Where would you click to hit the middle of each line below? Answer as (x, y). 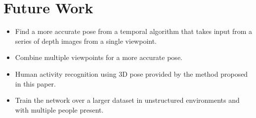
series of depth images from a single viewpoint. (86, 41)
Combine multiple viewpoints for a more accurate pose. (99, 57)
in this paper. (35, 83)
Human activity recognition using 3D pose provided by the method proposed (131, 74)
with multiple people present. (59, 109)
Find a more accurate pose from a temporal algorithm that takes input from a (134, 31)
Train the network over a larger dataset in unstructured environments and (127, 100)
